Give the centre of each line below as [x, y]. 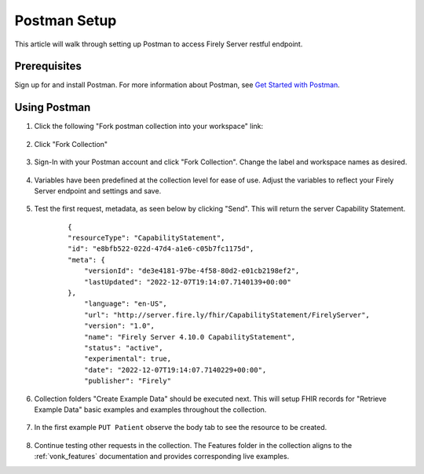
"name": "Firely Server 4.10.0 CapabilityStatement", [190, 337]
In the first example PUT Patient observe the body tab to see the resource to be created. [181, 428]
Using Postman [53, 107]
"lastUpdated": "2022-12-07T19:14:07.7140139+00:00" [188, 282]
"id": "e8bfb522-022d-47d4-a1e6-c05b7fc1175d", [161, 249]
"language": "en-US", [126, 304]
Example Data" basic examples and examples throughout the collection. [150, 410]
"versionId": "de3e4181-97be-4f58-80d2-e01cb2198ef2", [192, 271]
